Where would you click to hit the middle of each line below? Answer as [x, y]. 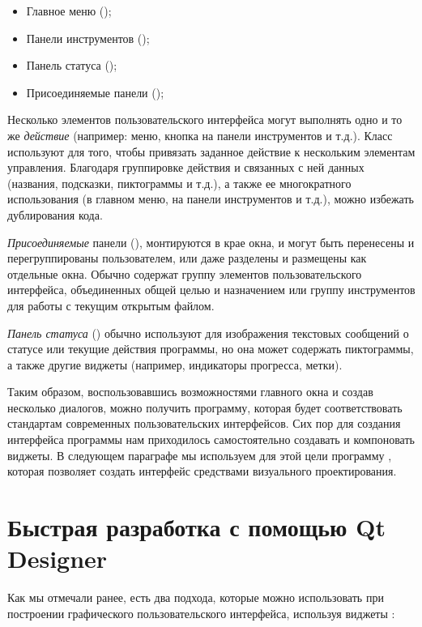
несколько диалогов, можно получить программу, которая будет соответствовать [205, 407]
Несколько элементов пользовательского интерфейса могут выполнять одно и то [205, 119]
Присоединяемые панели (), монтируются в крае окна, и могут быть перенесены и [211, 242]
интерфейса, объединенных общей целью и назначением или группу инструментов [211, 290]
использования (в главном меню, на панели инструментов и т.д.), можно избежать [211, 199]
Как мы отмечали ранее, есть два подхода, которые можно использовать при [196, 597]
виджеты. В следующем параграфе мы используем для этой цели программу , [200, 455]
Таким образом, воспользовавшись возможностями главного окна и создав [190, 392]
